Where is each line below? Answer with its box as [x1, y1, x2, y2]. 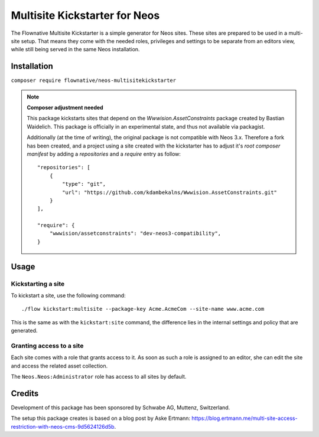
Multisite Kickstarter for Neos [11, 9, 160, 22]
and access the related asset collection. [11, 362, 108, 369]
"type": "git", [62, 180, 106, 188]
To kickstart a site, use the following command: [11, 292, 126, 299]
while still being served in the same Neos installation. [11, 46, 140, 53]
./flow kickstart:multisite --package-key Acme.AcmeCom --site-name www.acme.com [21, 305, 265, 313]
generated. [11, 327, 38, 334]
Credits [11, 388, 39, 398]
